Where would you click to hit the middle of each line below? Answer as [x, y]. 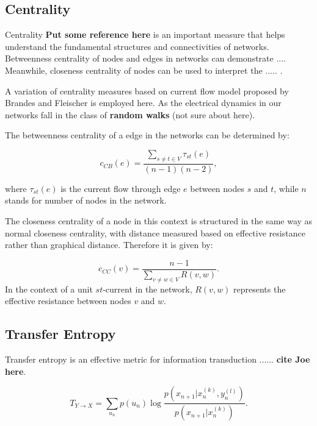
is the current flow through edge [121, 188]
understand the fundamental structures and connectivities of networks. [137, 46]
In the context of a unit [49, 289]
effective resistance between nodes [68, 301]
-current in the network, [148, 289]
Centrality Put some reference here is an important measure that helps [145, 34]
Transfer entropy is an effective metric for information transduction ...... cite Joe [158, 359]
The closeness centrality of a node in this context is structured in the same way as [159, 220]
